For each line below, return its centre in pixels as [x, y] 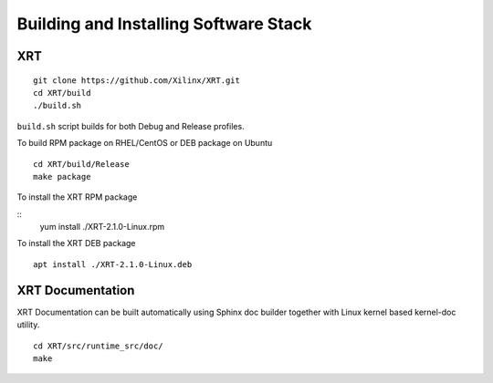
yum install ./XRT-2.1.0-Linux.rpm [102, 227]
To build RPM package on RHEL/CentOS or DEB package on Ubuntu [145, 143]
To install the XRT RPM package [77, 197]
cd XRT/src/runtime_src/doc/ [98, 346]
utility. [28, 325]
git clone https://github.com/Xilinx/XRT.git [137, 80]
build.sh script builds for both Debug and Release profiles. [131, 126]
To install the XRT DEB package [76, 243]
